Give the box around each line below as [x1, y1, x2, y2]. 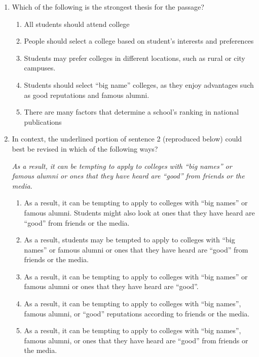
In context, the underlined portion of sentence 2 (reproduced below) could [12, 133, 242, 144]
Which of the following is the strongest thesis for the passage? [12, 2, 204, 12]
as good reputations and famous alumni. [24, 89, 150, 100]
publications [24, 116, 62, 127]
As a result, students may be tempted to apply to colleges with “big [24, 234, 235, 245]
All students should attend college [24, 18, 130, 29]
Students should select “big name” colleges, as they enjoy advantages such [24, 79, 254, 90]
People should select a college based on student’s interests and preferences [24, 35, 254, 46]
